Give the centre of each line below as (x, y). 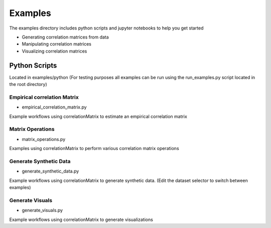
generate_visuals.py (42, 210)
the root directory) (28, 84)
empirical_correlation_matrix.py (54, 107)
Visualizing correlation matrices (54, 51)
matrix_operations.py (44, 139)
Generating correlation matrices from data (65, 37)
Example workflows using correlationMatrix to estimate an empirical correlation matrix (98, 116)
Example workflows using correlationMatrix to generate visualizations (81, 219)
